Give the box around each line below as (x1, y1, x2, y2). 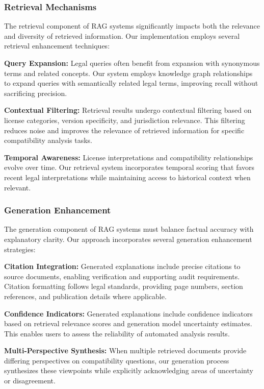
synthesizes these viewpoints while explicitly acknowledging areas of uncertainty (4, 365, 253, 376)
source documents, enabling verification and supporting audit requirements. (4, 271, 240, 281)
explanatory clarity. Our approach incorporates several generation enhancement (4, 233, 252, 244)
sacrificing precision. (4, 87, 67, 98)
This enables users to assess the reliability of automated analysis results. (4, 328, 230, 338)
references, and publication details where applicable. (4, 290, 167, 301)
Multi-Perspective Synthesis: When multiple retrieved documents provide (4, 345, 247, 356)
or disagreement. (4, 375, 56, 386)
